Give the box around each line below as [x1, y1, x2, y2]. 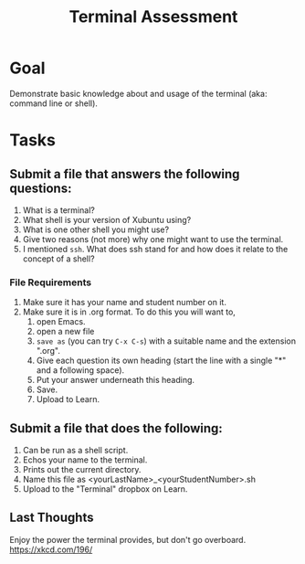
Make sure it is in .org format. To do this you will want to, [22, 306, 236, 317]
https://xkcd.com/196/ [9, 544, 93, 555]
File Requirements [9, 276, 92, 289]
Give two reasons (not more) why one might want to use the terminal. [22, 233, 284, 244]
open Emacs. [36, 316, 86, 327]
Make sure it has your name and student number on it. [22, 297, 226, 308]
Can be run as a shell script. [22, 445, 129, 456]
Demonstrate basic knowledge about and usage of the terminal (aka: [9, 88, 268, 99]
